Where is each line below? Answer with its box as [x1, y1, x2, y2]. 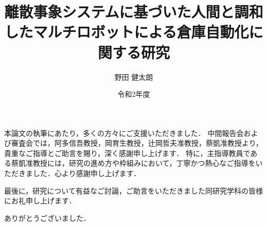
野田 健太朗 [114, 71, 153, 82]
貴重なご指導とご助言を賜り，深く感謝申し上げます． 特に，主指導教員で [4, 147, 251, 158]
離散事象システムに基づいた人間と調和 [4, 1, 263, 22]
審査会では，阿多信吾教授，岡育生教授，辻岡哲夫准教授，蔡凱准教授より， [11, 137, 263, 148]
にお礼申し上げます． [4, 195, 76, 206]
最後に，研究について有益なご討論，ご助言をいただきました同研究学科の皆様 [4, 185, 263, 196]
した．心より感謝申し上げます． [32, 168, 141, 179]
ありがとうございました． [4, 212, 91, 223]
